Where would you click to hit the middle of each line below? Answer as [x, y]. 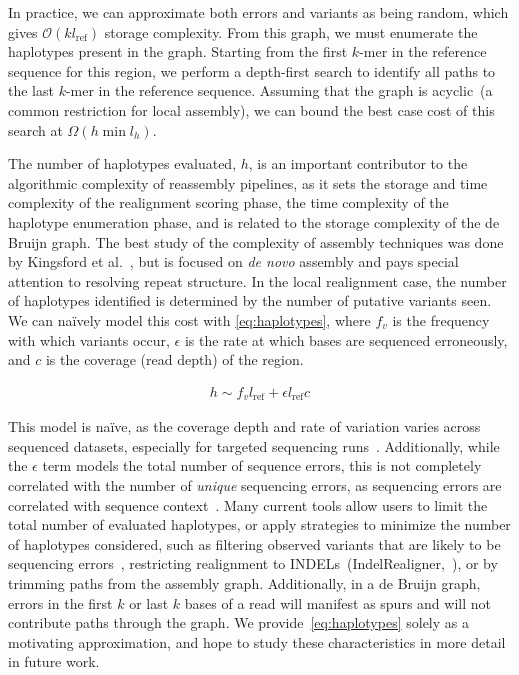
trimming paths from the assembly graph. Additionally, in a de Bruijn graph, [244, 582]
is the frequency [441, 319]
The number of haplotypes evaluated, [122, 163]
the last [31, 90]
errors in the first [60, 602]
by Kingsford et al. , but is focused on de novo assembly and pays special [233, 261]
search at [35, 129]
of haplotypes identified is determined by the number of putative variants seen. [250, 300]
